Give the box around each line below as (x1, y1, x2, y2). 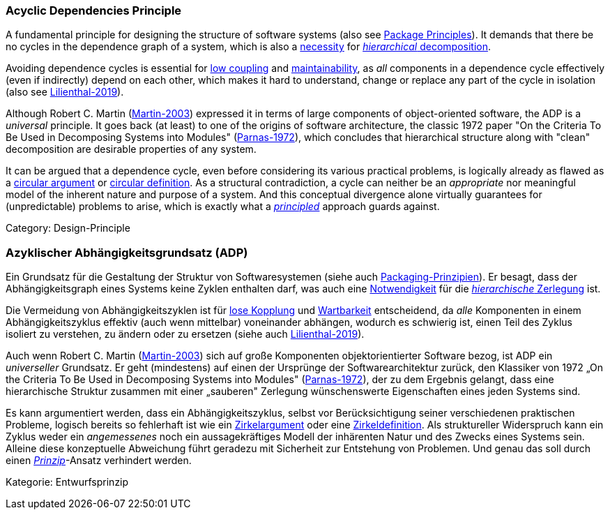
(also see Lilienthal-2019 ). (6, 86, 124, 98)
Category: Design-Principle (6, 222, 130, 234)
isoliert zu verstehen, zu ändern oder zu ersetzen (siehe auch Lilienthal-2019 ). (6, 328, 365, 341)
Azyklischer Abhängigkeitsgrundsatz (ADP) (6, 245, 248, 260)
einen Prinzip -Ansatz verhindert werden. (6, 454, 192, 467)
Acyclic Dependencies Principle (6, 3, 182, 17)
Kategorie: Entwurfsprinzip (6, 476, 129, 488)
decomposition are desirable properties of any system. (6, 143, 257, 156)
